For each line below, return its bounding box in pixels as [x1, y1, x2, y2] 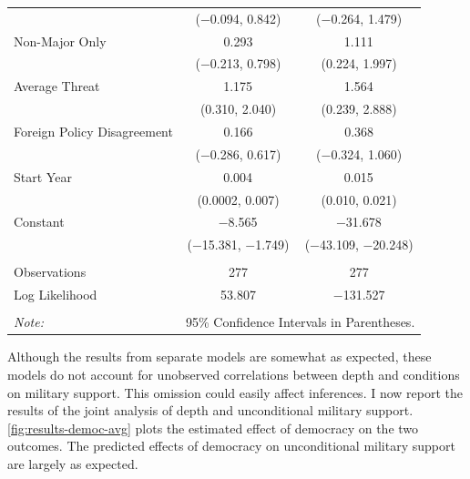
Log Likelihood [14, 285, 97, 304]
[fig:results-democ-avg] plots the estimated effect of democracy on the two [7, 418, 419, 437]
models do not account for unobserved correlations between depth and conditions [7, 364, 460, 383]
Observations [14, 262, 87, 281]
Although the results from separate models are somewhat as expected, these [7, 347, 432, 366]
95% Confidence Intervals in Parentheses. [185, 312, 415, 331]
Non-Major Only [14, 31, 107, 50]
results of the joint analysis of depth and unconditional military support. [7, 401, 414, 420]
